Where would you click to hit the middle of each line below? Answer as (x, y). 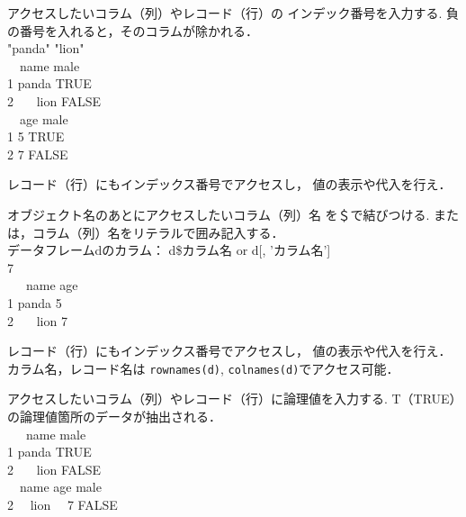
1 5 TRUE (36, 136)
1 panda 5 (35, 302)
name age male (60, 487)
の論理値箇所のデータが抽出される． (114, 416)
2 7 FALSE (38, 154)
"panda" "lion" (46, 48)
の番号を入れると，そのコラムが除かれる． (133, 30)
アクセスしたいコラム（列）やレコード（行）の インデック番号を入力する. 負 (233, 13)
